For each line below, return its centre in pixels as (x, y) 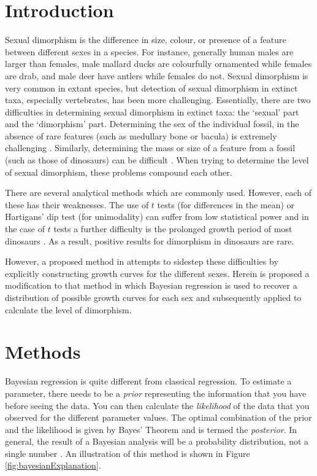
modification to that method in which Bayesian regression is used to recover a (151, 285)
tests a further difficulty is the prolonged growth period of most (173, 229)
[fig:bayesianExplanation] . (53, 465)
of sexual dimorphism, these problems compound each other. (119, 172)
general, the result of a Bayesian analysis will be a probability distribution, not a (157, 441)
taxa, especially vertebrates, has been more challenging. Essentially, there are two (158, 100)
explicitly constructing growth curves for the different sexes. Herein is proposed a (157, 273)
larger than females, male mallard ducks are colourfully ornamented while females (158, 64)
